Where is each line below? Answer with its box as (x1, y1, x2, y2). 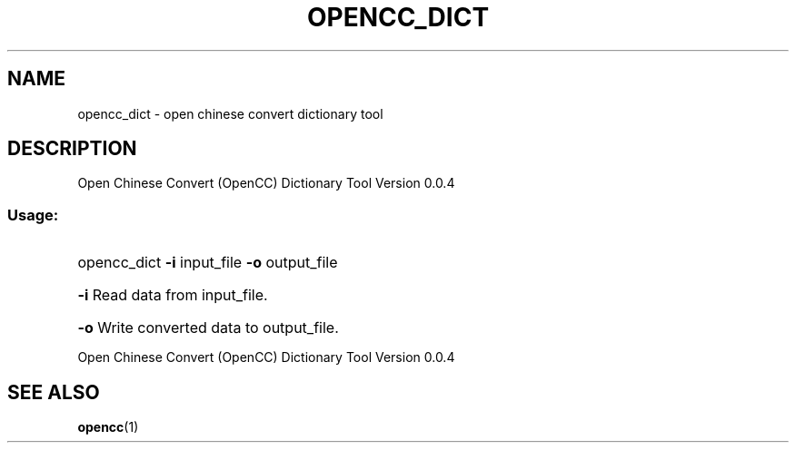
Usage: (7, 205, 59, 224)
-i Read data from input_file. (77, 286, 268, 305)
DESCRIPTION (7, 137, 137, 161)
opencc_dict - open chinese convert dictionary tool (77, 105, 383, 122)
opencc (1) (77, 419, 139, 435)
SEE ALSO (7, 380, 100, 404)
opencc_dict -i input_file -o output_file (77, 253, 338, 272)
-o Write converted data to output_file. (77, 318, 339, 337)
